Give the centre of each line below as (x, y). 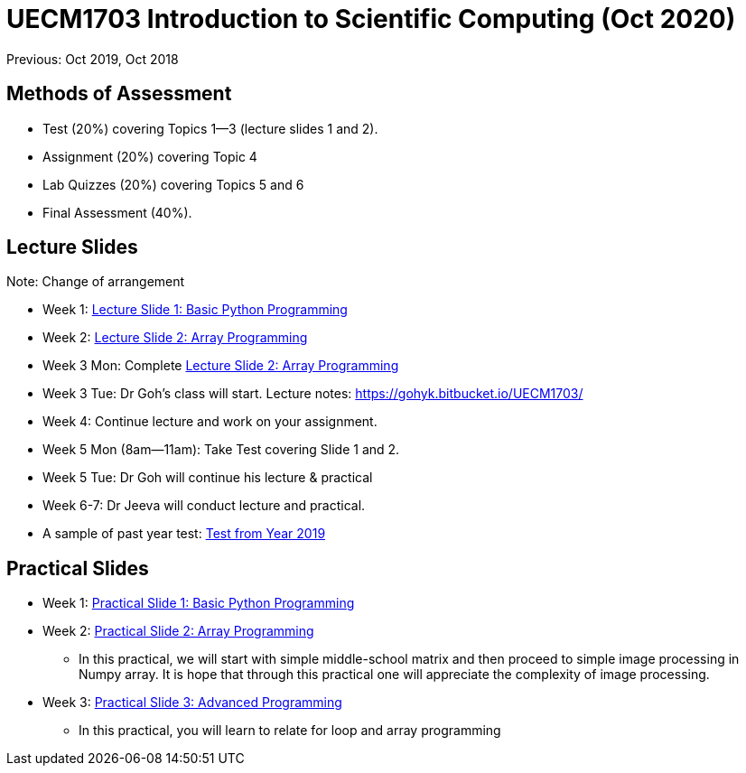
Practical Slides (78, 568)
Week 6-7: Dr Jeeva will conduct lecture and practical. (204, 506)
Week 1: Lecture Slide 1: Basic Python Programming (195, 310)
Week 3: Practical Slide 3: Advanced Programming (192, 703)
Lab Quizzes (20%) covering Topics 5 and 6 (173, 184)
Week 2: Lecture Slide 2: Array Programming (175, 338)
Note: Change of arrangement (96, 282)
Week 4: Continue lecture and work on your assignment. (210, 422)
